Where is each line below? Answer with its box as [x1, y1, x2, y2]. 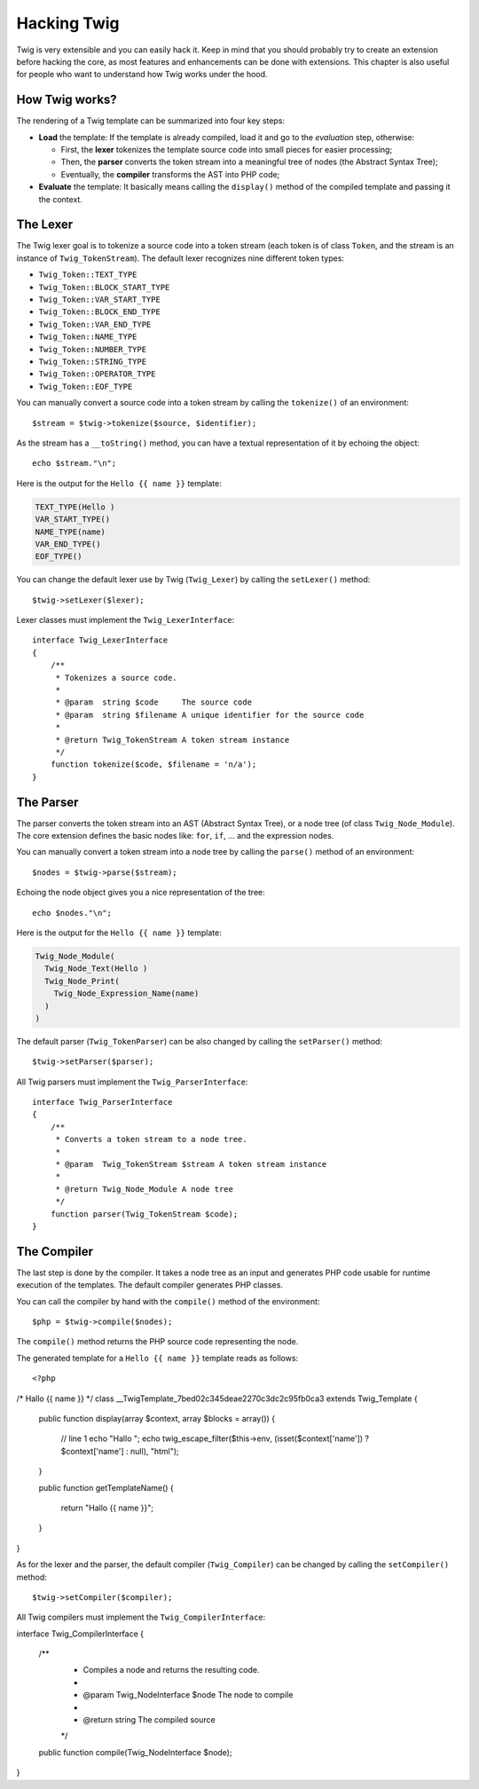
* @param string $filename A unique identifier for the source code [55, 710, 365, 720]
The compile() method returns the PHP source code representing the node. [16, 1336, 299, 1347]
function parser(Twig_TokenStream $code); [50, 1209, 239, 1219]
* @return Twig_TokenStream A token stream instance [55, 735, 290, 745]
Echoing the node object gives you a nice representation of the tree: [16, 887, 265, 898]
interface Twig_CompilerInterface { [16, 1628, 145, 1639]
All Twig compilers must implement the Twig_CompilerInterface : [16, 1612, 266, 1623]
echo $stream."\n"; [32, 458, 117, 469]
